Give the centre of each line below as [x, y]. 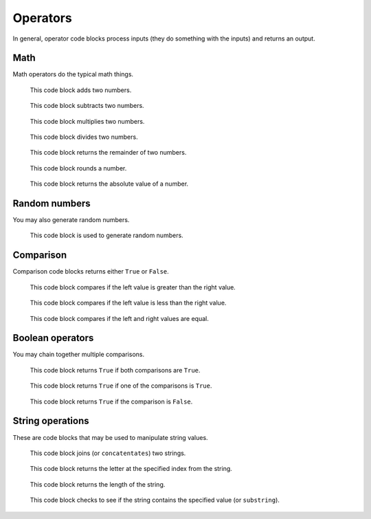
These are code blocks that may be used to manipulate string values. [111, 437]
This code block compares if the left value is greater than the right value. [133, 287]
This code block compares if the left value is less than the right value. [128, 303]
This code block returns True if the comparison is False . [111, 401]
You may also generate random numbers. [71, 220]
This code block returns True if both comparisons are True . [115, 370]
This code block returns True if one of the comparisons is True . [121, 386]
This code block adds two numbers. [81, 90]
